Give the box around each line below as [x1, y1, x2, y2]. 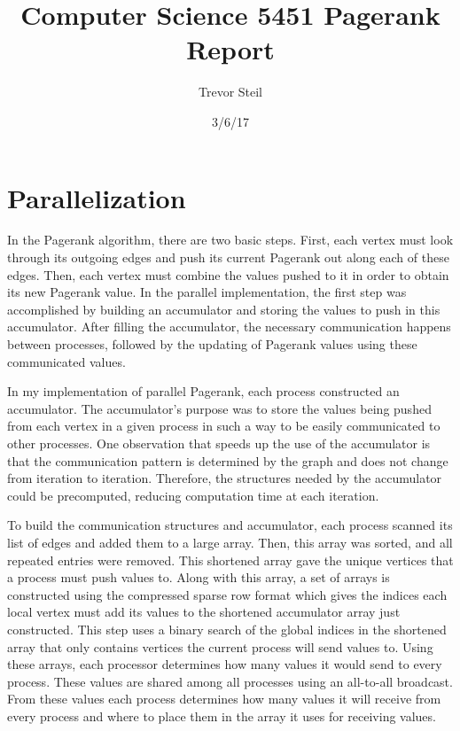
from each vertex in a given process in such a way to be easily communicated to [7, 416, 441, 435]
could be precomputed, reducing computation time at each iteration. [7, 486, 379, 504]
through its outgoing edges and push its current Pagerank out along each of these [7, 248, 449, 267]
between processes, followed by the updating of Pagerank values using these [7, 335, 417, 353]
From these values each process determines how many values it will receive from [7, 689, 441, 708]
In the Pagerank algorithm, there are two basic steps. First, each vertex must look [7, 230, 454, 249]
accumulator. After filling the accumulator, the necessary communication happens [7, 317, 451, 336]
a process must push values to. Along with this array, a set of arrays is [7, 568, 390, 587]
